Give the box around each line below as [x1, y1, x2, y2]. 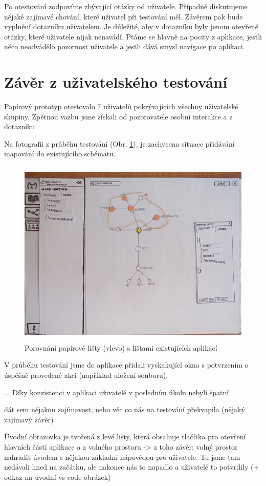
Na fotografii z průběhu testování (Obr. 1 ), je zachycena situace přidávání [4, 138, 235, 149]
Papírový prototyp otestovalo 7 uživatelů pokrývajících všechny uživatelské [4, 101, 238, 112]
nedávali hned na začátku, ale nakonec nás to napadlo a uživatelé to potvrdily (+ [4, 461, 259, 472]
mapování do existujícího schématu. [4, 148, 116, 159]
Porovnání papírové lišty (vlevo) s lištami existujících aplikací [25, 342, 217, 353]
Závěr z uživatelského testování [4, 71, 228, 92]
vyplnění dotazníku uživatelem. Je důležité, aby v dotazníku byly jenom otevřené [4, 21, 258, 32]
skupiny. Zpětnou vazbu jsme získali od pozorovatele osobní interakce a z [4, 111, 233, 121]
